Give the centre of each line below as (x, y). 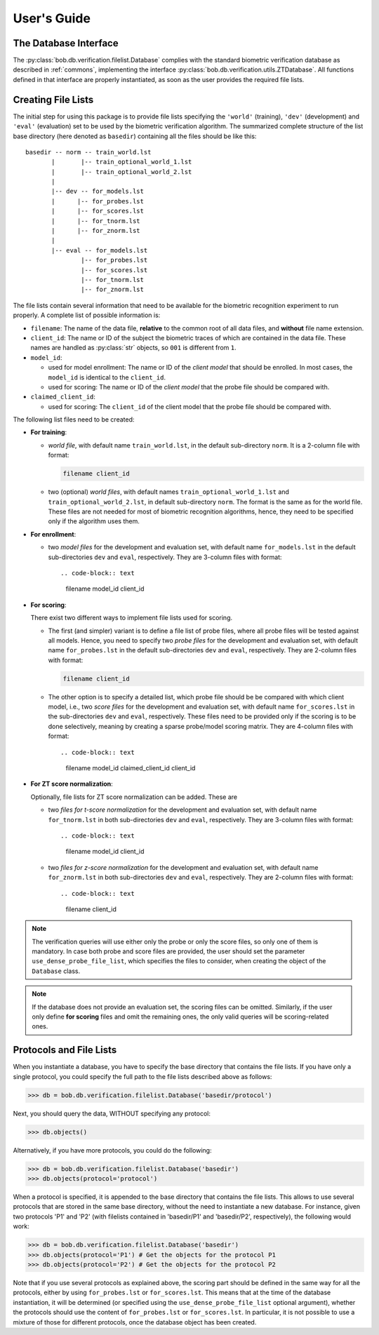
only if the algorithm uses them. (94, 521)
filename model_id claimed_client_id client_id (131, 768)
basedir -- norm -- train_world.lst (88, 152)
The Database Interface (66, 43)
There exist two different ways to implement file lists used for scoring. (132, 618)
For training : (49, 432)
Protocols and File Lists (65, 1050)
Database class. (56, 971)
